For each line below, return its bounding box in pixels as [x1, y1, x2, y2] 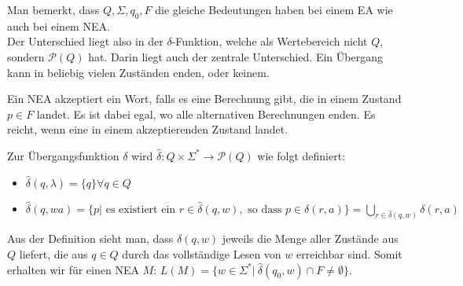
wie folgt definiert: [257, 147, 346, 163]
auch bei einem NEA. [7, 17, 110, 34]
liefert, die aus [19, 246, 88, 262]
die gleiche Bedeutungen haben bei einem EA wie [155, 2, 393, 17]
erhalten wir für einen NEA [7, 261, 139, 277]
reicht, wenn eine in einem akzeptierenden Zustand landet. [7, 121, 288, 137]
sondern [7, 48, 45, 64]
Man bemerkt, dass [7, 2, 100, 17]
